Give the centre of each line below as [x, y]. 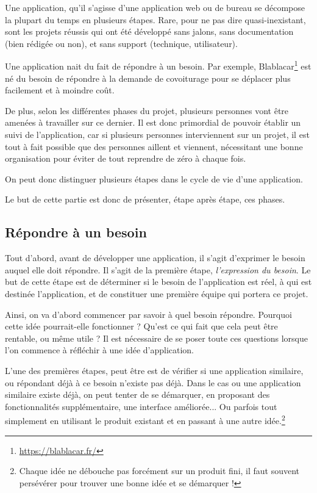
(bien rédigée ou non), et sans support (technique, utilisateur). [121, 43]
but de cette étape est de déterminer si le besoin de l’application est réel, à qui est [158, 282]
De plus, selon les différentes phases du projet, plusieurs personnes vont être [147, 110]
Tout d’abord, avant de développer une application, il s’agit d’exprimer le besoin [155, 258]
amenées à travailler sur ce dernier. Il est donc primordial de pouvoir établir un [153, 122]
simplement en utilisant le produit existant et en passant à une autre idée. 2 [145, 419]
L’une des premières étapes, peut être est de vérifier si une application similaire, [154, 370]
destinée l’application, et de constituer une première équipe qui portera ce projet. [157, 293]
